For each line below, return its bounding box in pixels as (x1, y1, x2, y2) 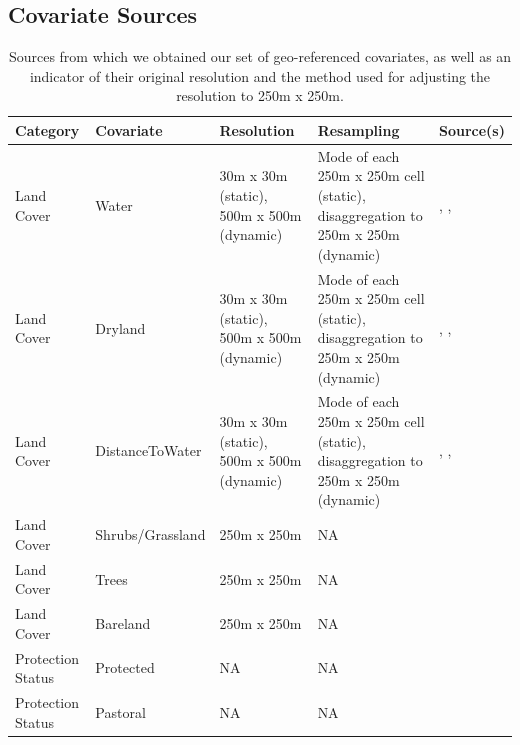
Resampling (317, 119, 400, 140)
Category (15, 119, 80, 140)
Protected (95, 657, 155, 678)
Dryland (95, 317, 146, 338)
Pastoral (95, 701, 146, 722)
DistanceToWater (95, 440, 202, 461)
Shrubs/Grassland (95, 524, 206, 545)
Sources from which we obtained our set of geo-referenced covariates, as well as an (8, 46, 512, 67)
